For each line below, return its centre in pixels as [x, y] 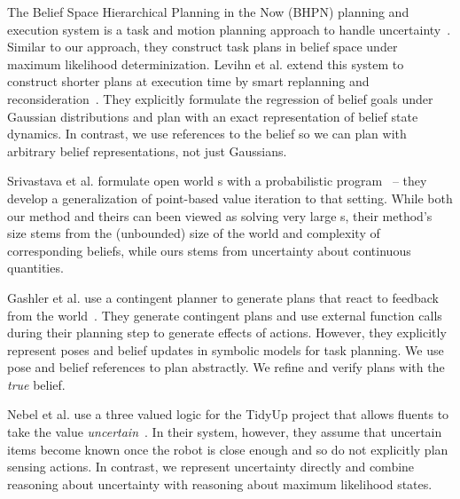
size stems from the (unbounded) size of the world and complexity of [194, 233]
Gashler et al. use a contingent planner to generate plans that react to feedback [223, 297]
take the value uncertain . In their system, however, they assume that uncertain [225, 432]
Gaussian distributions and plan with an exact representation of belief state [213, 116]
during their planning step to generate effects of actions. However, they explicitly [227, 333]
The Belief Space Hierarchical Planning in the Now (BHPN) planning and [208, 12]
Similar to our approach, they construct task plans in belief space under [203, 47]
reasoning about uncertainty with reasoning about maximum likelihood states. [220, 483]
